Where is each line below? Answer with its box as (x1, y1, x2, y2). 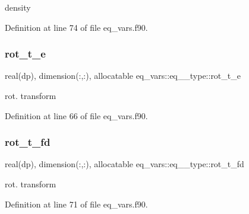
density (5, 1, 31, 13)
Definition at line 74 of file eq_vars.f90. (5, 21, 148, 33)
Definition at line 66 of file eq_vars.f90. (5, 109, 148, 122)
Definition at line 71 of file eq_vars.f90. (5, 197, 148, 210)
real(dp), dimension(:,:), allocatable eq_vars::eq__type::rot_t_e (5, 69, 241, 82)
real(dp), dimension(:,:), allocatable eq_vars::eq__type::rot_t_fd (5, 158, 244, 170)
